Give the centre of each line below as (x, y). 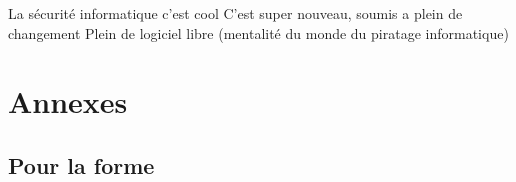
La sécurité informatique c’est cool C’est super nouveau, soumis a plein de (235, 13)
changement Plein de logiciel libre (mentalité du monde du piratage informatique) (258, 32)
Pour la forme (81, 164)
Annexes (68, 101)
